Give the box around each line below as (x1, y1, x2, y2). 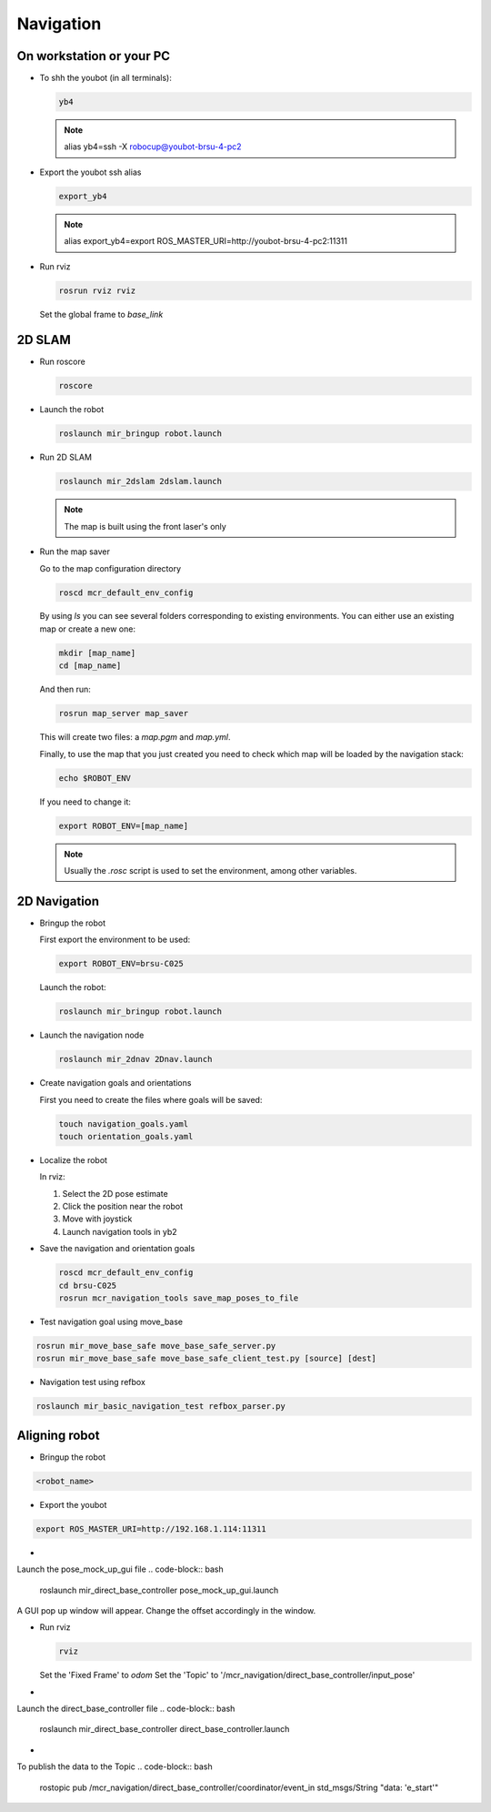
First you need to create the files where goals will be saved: (39, 1094, 263, 1105)
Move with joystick (62, 1213, 133, 1224)
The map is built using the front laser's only (64, 521, 226, 531)
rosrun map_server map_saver (58, 708, 189, 719)
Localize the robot (39, 1154, 108, 1165)
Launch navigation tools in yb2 (62, 1226, 177, 1237)
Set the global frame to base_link (39, 309, 164, 319)
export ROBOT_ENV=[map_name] (58, 820, 189, 831)
